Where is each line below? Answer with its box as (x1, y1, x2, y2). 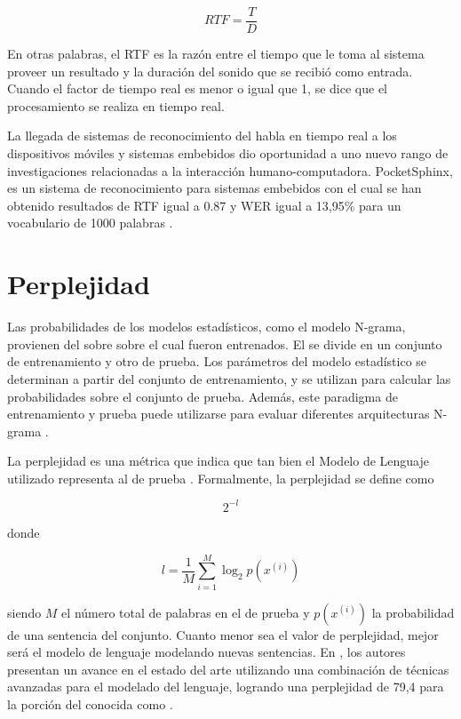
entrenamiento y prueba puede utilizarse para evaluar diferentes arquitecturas (7, 404, 430, 423)
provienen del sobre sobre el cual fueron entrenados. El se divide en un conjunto (7, 334, 442, 353)
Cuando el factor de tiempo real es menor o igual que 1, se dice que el (7, 79, 387, 98)
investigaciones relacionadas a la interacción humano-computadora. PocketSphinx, (7, 161, 453, 180)
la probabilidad (371, 603, 455, 621)
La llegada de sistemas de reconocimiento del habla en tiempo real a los (7, 126, 397, 145)
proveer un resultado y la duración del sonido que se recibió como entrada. (7, 61, 413, 80)
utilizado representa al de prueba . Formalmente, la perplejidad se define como (7, 468, 434, 487)
